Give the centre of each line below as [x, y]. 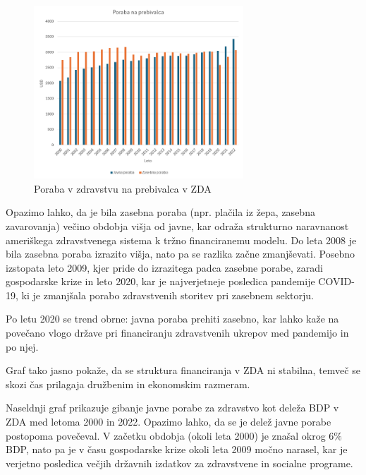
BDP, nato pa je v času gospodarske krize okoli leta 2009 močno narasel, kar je [177, 449]
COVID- [336, 281]
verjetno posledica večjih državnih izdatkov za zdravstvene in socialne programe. [179, 463]
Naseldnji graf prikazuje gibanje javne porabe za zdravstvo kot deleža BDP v [172, 408]
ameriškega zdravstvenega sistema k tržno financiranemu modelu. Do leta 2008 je [181, 240]
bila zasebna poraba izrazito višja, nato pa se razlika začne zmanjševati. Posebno [180, 254]
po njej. [22, 346]
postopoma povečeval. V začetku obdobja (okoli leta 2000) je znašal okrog [166, 435]
